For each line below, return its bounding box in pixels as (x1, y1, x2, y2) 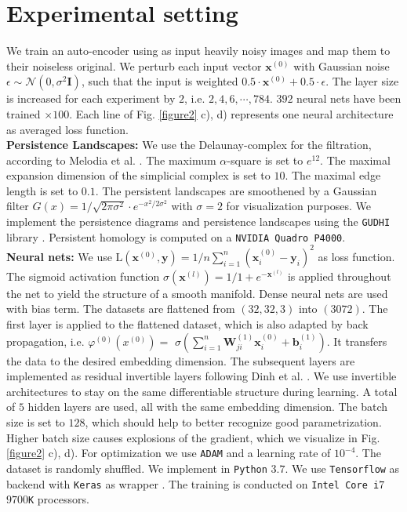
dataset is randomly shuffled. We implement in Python (6, 459, 267, 476)
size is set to (6, 414, 65, 430)
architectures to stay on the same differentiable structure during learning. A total (6, 383, 398, 399)
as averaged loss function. (6, 121, 129, 137)
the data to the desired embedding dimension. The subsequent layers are (6, 352, 355, 369)
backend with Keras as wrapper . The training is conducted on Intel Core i (6, 475, 380, 492)
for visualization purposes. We (226, 198, 371, 214)
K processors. (28, 491, 89, 507)
